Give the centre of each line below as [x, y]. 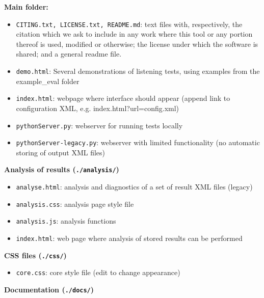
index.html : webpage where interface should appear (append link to [123, 98]
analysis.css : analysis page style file [75, 204]
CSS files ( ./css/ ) [35, 255]
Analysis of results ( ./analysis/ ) [62, 169]
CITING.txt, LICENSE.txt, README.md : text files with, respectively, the [129, 24]
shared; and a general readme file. [69, 54]
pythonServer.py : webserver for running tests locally [99, 125]
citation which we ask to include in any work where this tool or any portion [134, 34]
